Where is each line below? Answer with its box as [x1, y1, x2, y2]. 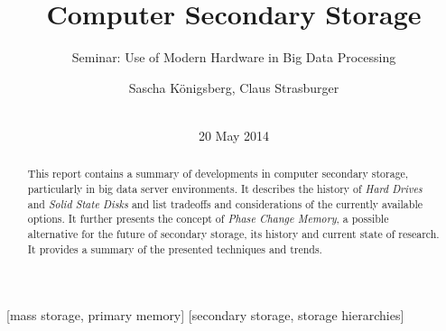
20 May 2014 [198, 125, 270, 144]
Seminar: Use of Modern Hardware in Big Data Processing [71, 48, 396, 67]
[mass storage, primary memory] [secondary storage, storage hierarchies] [6, 306, 404, 325]
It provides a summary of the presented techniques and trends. [27, 241, 322, 256]
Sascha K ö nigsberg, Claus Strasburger [128, 78, 339, 97]
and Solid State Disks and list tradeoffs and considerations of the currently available [27, 196, 423, 211]
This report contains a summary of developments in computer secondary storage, [27, 166, 409, 181]
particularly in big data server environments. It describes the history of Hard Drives [27, 180, 423, 196]
